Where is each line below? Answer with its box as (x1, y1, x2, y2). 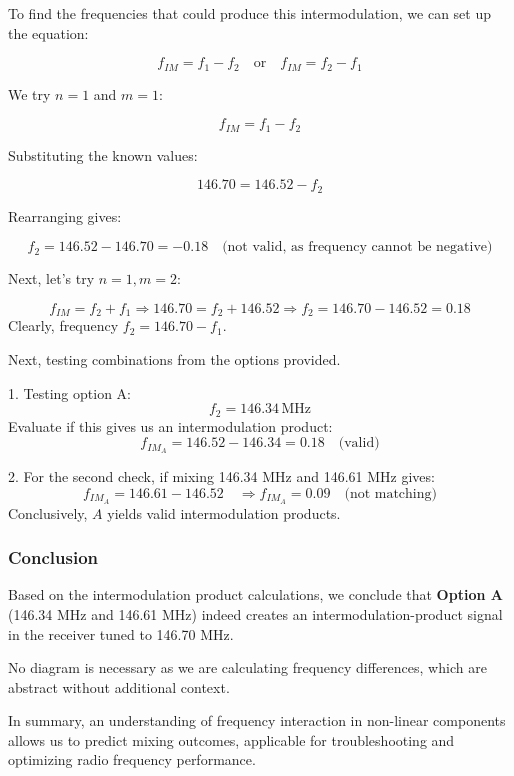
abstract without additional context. (8, 676, 230, 697)
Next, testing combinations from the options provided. (8, 348, 341, 369)
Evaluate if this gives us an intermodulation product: (8, 415, 333, 436)
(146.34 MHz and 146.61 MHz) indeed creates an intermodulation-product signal (8, 603, 503, 624)
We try (8, 83, 51, 104)
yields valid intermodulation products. (107, 502, 341, 523)
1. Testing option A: (8, 382, 131, 403)
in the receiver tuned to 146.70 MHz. (8, 623, 234, 644)
